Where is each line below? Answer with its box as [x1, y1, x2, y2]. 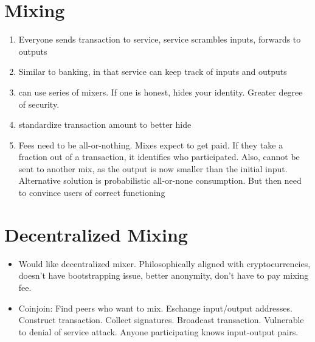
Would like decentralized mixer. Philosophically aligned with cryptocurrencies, [18, 257, 311, 270]
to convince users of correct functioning [18, 186, 165, 199]
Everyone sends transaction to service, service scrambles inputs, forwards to [18, 33, 301, 46]
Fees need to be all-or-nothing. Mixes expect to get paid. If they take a [18, 138, 283, 151]
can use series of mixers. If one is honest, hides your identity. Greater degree [18, 85, 303, 98]
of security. [18, 97, 60, 110]
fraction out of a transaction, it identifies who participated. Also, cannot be [18, 150, 300, 163]
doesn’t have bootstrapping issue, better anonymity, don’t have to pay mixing [18, 269, 309, 282]
